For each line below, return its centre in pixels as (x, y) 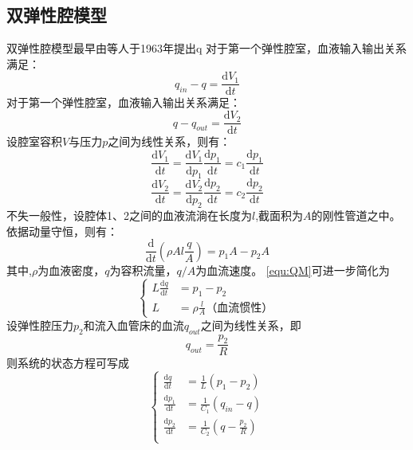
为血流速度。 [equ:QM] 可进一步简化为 (293, 270)
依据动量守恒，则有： (62, 231)
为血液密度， (71, 270)
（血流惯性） (240, 308)
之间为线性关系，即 (251, 325)
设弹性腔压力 (40, 325)
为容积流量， (143, 270)
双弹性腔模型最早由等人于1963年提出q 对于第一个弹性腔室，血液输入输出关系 (207, 48)
